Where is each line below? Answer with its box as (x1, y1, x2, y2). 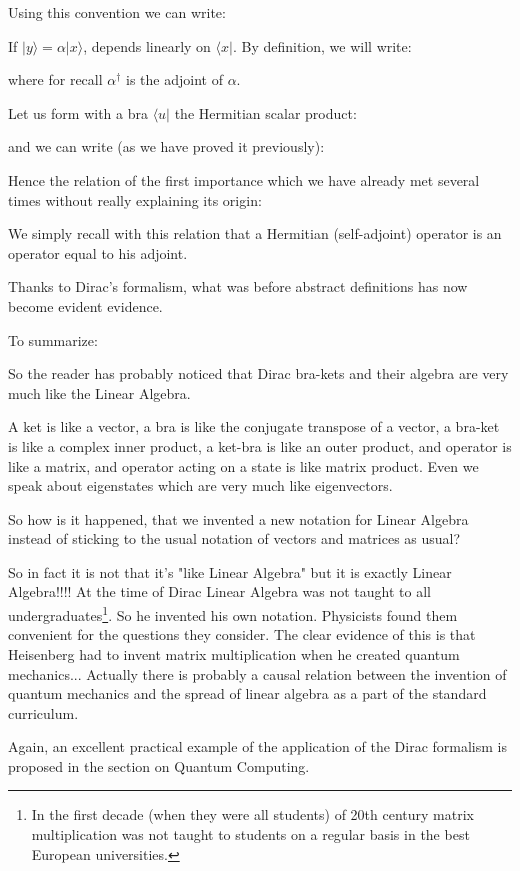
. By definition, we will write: (232, 35, 412, 56)
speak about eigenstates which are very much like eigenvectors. (8, 475, 393, 496)
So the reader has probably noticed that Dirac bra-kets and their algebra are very (8, 363, 509, 384)
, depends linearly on (83, 35, 211, 56)
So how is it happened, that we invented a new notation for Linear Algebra (8, 508, 469, 529)
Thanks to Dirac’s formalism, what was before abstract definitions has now (8, 276, 468, 297)
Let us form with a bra (8, 102, 148, 123)
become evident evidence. (8, 295, 163, 316)
